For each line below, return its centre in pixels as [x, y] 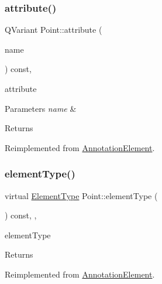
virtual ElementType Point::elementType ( [81, 195]
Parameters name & [41, 108]
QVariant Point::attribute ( [54, 30]
